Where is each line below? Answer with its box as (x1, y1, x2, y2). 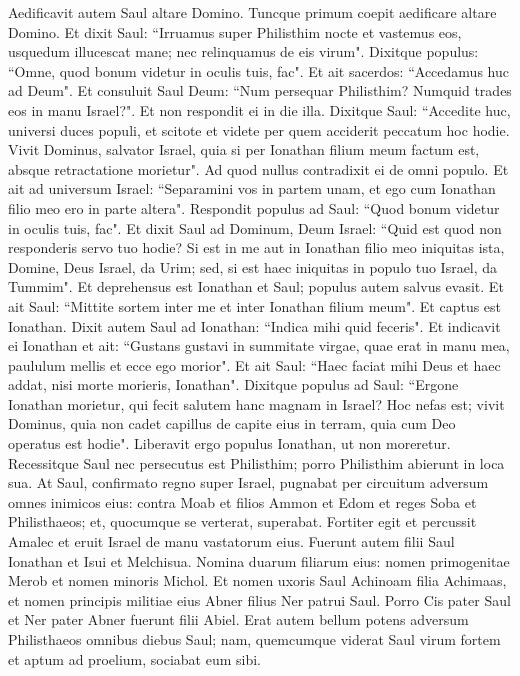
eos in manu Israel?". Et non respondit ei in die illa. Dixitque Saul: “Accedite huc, (8, 99, 511, 120)
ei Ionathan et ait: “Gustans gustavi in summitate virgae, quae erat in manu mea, (8, 335, 510, 356)
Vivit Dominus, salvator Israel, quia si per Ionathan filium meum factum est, (8, 139, 480, 160)
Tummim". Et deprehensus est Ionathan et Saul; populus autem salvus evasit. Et (8, 276, 504, 297)
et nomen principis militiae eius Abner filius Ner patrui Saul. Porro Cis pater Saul (8, 589, 511, 610)
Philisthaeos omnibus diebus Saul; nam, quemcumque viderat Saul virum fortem (8, 629, 501, 649)
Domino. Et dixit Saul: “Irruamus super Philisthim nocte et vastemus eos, (8, 21, 462, 42)
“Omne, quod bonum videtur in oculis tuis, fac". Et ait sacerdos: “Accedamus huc (8, 60, 509, 81)
